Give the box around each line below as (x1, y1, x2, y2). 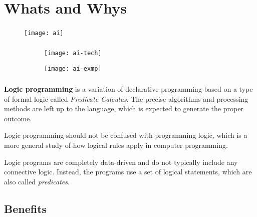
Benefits (4, 200, 47, 216)
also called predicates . (4, 176, 70, 186)
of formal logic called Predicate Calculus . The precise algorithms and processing (4, 93, 248, 104)
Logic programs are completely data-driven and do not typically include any (4, 156, 238, 167)
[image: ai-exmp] (44, 65, 102, 72)
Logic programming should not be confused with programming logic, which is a (4, 130, 247, 140)
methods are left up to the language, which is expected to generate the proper (4, 103, 243, 114)
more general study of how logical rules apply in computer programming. (4, 140, 228, 150)
